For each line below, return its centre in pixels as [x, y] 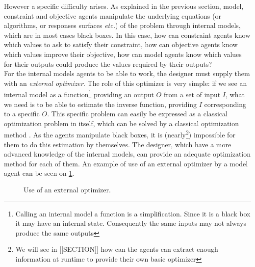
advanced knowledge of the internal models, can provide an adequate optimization [127, 154]
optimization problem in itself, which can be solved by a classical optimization [122, 123]
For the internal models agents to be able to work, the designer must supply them [127, 73]
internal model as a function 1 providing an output [79, 93]
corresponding [225, 104]
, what [235, 94]
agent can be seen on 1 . [39, 173]
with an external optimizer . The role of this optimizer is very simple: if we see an [126, 83]
